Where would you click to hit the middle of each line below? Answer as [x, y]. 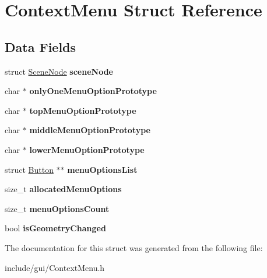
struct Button [29, 169]
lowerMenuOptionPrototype [87, 149]
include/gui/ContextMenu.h [55, 267]
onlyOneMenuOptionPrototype [93, 91]
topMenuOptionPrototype [83, 110]
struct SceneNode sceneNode [59, 71]
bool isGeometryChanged [55, 228]
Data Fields [41, 46]
